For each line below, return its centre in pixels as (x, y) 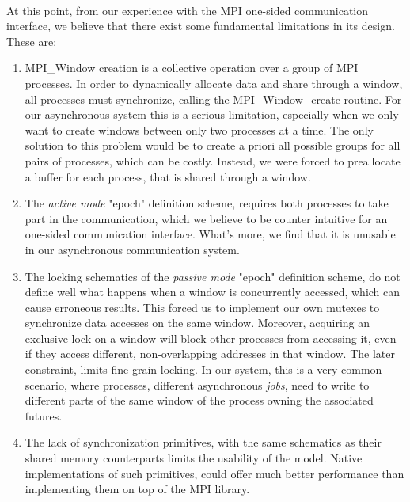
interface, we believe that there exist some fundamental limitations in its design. (201, 26)
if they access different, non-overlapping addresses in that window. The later (210, 354)
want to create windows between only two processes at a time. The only (199, 129)
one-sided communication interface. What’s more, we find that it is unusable (210, 234)
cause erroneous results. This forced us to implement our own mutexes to (202, 307)
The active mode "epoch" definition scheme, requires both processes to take (207, 203)
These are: (32, 41)
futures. (44, 415)
